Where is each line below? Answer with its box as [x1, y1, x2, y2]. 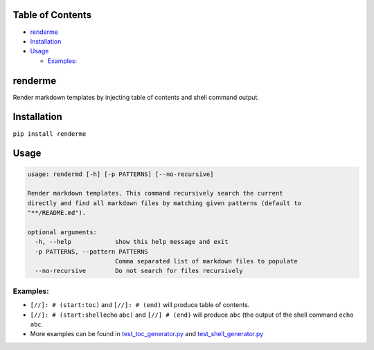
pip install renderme [12, 130, 87, 138]
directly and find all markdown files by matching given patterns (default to [27, 199, 301, 207]
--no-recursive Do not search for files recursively [35, 267, 243, 275]
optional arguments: [27, 228, 97, 236]
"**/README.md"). [27, 209, 87, 217]
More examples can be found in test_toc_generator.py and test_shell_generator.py [30, 330, 264, 338]
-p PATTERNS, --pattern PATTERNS [35, 247, 148, 256]
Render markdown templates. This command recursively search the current [27, 189, 283, 198]
